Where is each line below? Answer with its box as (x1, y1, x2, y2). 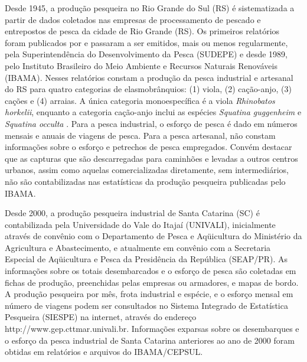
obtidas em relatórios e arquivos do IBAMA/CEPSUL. (5, 345, 203, 358)
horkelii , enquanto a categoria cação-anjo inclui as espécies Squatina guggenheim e (5, 106, 302, 118)
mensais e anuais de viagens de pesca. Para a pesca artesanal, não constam (5, 129, 276, 141)
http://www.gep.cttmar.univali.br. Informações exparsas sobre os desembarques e (5, 322, 299, 335)
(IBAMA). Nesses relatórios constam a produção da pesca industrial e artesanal (5, 71, 293, 83)
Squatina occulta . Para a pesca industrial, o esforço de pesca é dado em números (5, 117, 298, 129)
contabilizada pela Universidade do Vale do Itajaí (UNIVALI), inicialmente (5, 218, 276, 230)
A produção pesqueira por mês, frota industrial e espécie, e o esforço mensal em (5, 288, 293, 300)
